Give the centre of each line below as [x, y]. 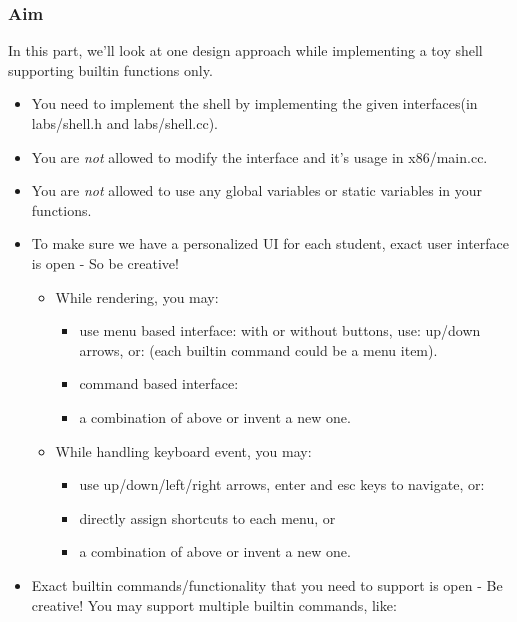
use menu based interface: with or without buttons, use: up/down [280, 330]
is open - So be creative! [105, 262]
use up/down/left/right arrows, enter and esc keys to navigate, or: [282, 484]
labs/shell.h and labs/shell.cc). [125, 123]
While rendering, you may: [137, 296]
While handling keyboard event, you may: [183, 450]
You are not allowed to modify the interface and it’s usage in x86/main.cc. [259, 156]
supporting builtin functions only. [110, 69]
